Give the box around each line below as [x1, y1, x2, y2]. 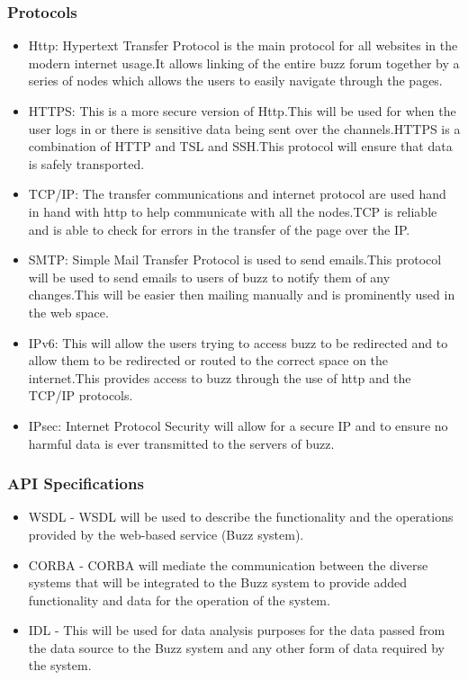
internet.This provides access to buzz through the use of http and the [28, 368, 411, 387]
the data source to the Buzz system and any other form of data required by [28, 638, 445, 657]
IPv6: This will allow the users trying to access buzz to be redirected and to [28, 333, 448, 352]
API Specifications [7, 472, 144, 495]
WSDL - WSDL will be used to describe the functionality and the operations [28, 507, 454, 526]
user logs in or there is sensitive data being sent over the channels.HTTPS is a [28, 119, 461, 138]
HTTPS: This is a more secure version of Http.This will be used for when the [28, 102, 456, 120]
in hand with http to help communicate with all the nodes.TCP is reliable [28, 201, 437, 220]
